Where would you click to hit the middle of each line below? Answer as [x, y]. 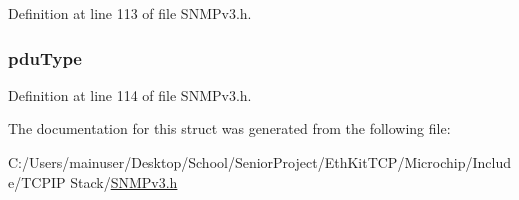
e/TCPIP [37, 181]
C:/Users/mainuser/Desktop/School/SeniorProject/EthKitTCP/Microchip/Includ [260, 162]
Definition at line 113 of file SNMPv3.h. [130, 13]
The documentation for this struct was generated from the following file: [229, 128]
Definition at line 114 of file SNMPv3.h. [130, 94]
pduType [45, 57]
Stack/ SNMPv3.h [124, 181]
